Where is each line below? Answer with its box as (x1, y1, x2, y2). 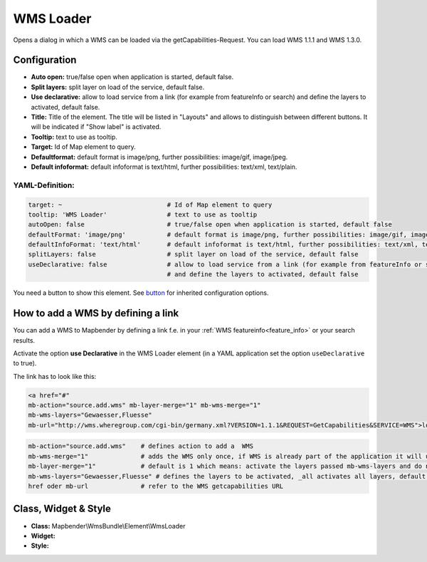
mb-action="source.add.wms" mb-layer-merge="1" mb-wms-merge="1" (28, 401, 261, 410)
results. (13, 335, 36, 345)
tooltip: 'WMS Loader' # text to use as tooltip (28, 210, 258, 219)
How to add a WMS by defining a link (13, 307, 179, 320)
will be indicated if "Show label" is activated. (31, 123, 162, 131)
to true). (13, 359, 37, 368)
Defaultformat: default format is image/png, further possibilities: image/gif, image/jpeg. (31, 152, 288, 161)
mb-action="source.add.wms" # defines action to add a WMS (28, 442, 254, 450)
